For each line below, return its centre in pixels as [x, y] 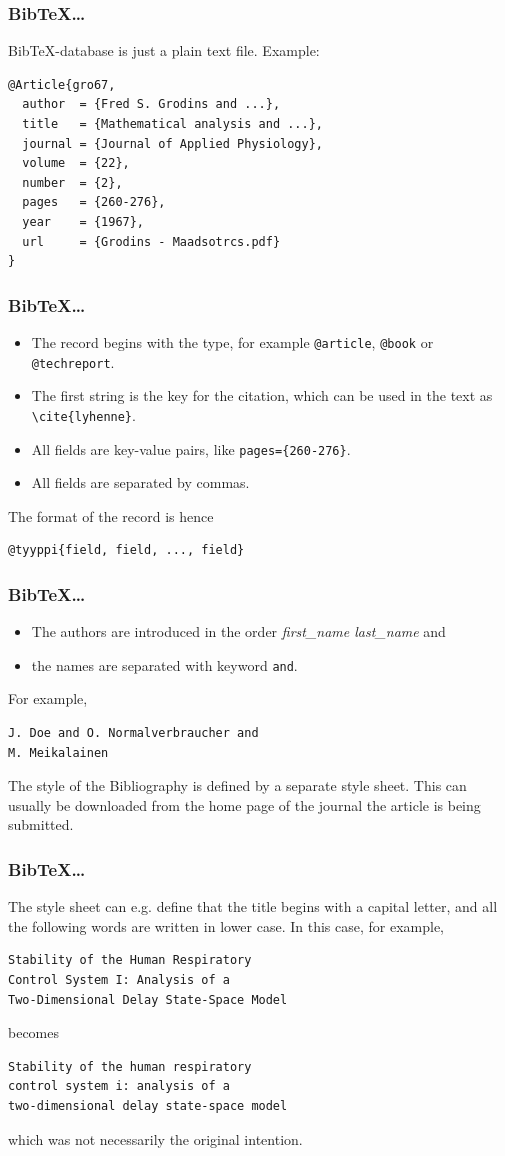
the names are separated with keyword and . [164, 664]
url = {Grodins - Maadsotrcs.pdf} [151, 241]
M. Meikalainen [58, 752]
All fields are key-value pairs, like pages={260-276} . [191, 448]
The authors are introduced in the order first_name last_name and [238, 631]
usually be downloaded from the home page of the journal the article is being [244, 804]
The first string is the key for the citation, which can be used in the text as [262, 395]
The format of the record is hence [111, 515]
